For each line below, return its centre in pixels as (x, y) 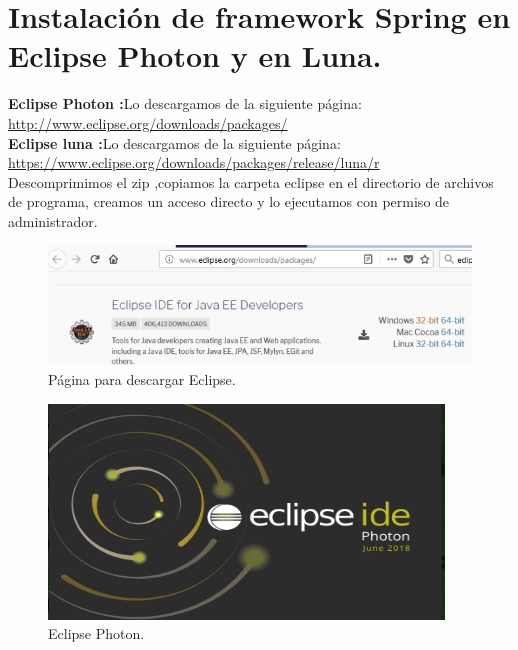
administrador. (53, 220)
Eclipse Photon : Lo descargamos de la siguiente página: (185, 103)
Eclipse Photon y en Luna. (195, 55)
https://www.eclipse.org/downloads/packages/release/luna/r (194, 162)
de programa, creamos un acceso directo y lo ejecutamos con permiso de (229, 201)
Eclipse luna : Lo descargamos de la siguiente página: (174, 142)
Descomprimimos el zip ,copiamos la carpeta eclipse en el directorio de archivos (251, 181)
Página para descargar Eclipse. (142, 379)
